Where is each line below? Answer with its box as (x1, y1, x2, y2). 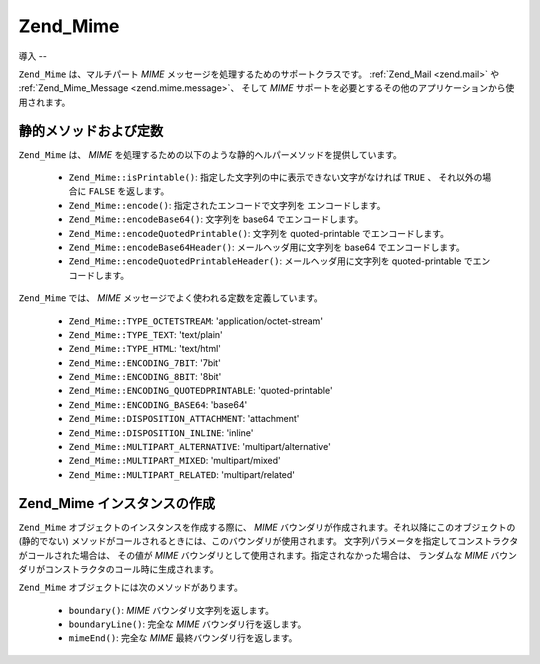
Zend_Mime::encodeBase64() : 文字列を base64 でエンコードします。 (68, 213, 364, 225)
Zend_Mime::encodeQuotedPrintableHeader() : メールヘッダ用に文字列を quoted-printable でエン (68, 255, 491, 267)
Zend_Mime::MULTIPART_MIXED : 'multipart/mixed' (68, 455, 282, 467)
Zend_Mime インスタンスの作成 (18, 495, 215, 512)
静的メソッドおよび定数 (18, 122, 164, 139)
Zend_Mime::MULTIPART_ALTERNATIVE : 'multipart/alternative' (68, 441, 332, 453)
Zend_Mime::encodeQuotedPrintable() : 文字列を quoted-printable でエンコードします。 (68, 227, 450, 239)
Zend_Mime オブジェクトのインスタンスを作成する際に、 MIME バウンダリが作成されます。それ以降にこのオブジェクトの (18, 521, 516, 533)
